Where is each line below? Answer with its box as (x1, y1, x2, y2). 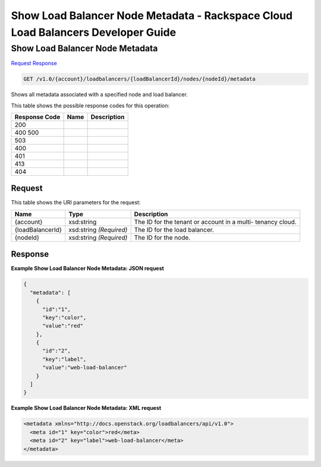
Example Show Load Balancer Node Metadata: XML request (11, 404, 162, 412)
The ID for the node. (134, 233, 191, 241)
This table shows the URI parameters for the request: (11, 199, 141, 206)
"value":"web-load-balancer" (42, 364, 127, 371)
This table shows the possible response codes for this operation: (11, 102, 170, 109)
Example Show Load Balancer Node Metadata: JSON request (11, 265, 165, 272)
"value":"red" (42, 322, 83, 329)
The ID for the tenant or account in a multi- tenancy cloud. (134, 217, 297, 226)
